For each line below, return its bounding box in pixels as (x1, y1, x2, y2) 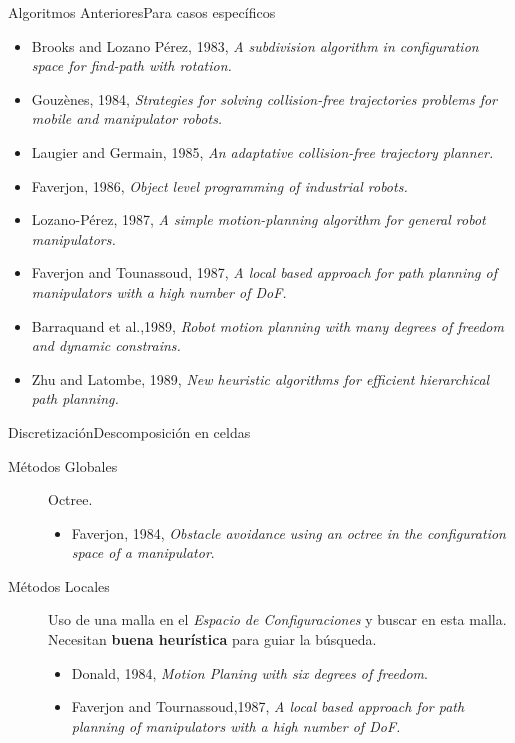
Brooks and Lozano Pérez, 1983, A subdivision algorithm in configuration (31, 35, 479, 56)
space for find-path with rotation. (31, 55, 232, 76)
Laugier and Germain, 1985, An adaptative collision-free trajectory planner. (31, 141, 494, 162)
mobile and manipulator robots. (31, 108, 223, 129)
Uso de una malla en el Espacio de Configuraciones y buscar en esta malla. (48, 609, 507, 630)
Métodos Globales (8, 455, 118, 476)
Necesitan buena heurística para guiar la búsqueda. (48, 629, 377, 650)
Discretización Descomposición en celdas (8, 421, 251, 442)
